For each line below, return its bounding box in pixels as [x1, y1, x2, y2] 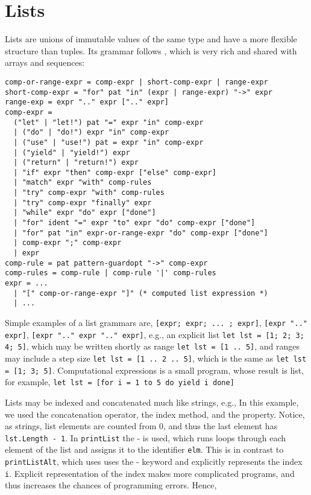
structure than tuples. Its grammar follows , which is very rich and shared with [5, 44, 297, 57]
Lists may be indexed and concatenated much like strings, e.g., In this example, [5, 395, 299, 408]
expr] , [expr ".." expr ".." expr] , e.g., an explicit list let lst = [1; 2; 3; [5, 328, 304, 340]
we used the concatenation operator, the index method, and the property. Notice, [5, 407, 305, 420]
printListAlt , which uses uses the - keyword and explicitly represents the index [5, 455, 303, 468]
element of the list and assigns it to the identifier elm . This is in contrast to [5, 443, 284, 456]
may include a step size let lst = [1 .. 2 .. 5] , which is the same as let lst [5, 351, 307, 364]
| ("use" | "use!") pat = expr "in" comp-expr [13, 138, 204, 147]
